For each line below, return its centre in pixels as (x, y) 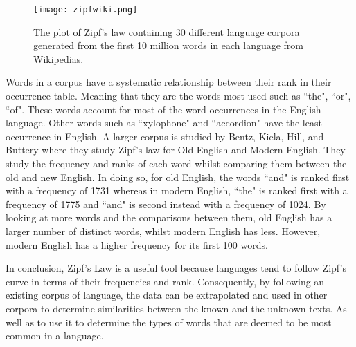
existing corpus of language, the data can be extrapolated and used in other (167, 295)
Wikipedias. (59, 58)
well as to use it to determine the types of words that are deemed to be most (169, 322)
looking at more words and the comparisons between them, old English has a (169, 217)
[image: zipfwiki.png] (86, 10)
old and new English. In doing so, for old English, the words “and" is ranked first (178, 177)
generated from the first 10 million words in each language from (169, 45)
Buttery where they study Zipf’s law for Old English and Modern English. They (176, 150)
